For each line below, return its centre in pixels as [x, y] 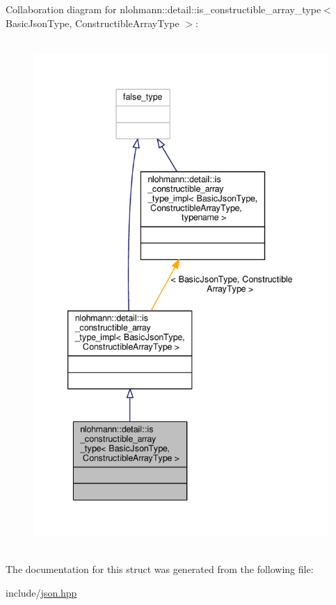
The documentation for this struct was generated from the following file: [160, 569]
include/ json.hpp [41, 592]
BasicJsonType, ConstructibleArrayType [93, 23]
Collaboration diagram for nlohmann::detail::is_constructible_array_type [163, 9]
